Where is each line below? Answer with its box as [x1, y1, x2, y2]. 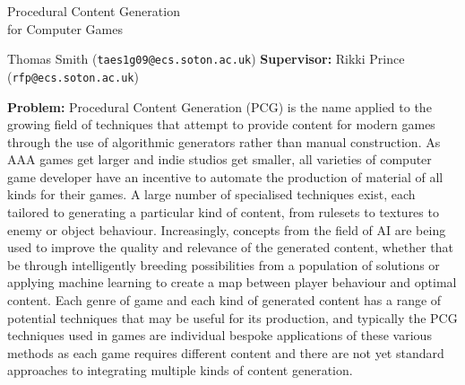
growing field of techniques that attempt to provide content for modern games [7, 115, 435, 134]
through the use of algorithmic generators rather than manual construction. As [7, 132, 441, 151]
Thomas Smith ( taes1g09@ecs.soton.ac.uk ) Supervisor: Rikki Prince [7, 49, 405, 68]
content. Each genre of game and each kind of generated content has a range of [7, 291, 442, 310]
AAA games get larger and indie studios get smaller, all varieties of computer [7, 150, 432, 169]
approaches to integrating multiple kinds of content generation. [7, 361, 353, 380]
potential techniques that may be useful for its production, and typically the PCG [7, 308, 458, 327]
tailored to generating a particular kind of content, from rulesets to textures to [7, 203, 439, 222]
